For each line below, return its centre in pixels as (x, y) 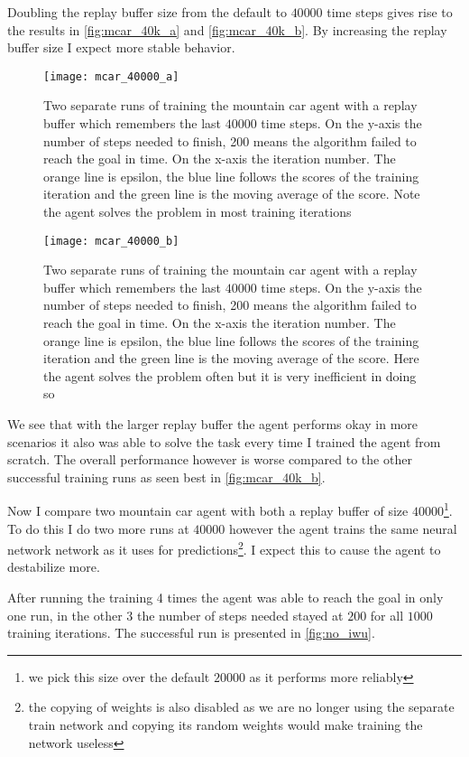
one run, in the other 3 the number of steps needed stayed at (175, 615)
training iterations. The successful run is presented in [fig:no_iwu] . (191, 633)
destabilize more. (54, 567)
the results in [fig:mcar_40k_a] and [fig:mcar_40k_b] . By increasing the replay (227, 29)
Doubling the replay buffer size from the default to (147, 12)
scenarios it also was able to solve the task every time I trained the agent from (224, 441)
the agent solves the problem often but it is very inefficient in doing (230, 375)
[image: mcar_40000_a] (111, 76)
